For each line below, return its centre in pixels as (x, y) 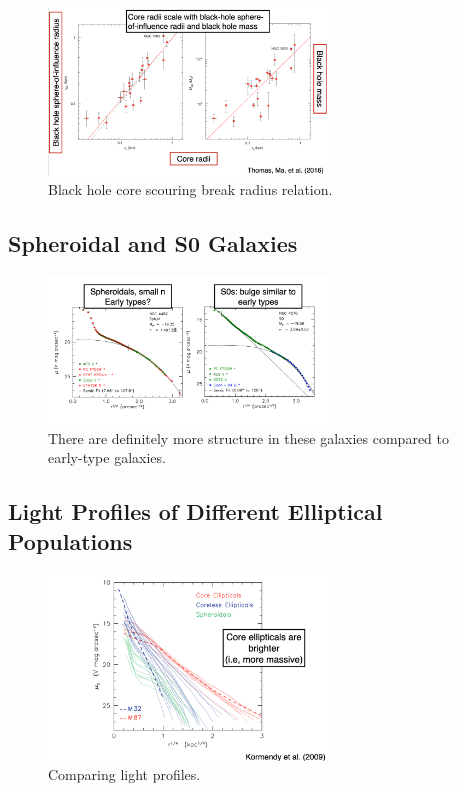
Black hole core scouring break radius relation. (190, 189)
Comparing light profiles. (124, 774)
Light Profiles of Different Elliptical (195, 511)
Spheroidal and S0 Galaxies (153, 243)
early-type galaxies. (107, 457)
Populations (70, 540)
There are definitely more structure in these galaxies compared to (248, 437)
